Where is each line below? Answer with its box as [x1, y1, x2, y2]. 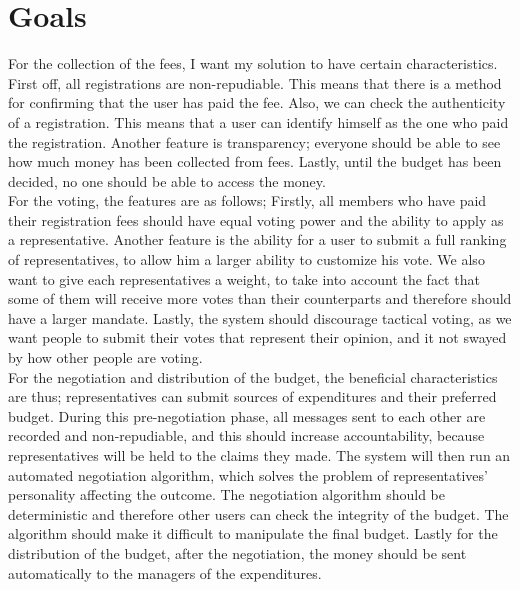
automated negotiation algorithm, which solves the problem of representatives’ [8, 464, 488, 485]
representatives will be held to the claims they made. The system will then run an [8, 445, 511, 465]
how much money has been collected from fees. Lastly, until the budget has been [8, 151, 502, 172]
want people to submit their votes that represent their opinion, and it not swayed [8, 327, 507, 348]
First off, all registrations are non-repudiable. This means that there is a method [8, 72, 502, 93]
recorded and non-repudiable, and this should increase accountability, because [8, 425, 485, 446]
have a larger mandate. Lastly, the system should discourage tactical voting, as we [8, 307, 512, 328]
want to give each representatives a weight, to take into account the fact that [8, 268, 480, 289]
